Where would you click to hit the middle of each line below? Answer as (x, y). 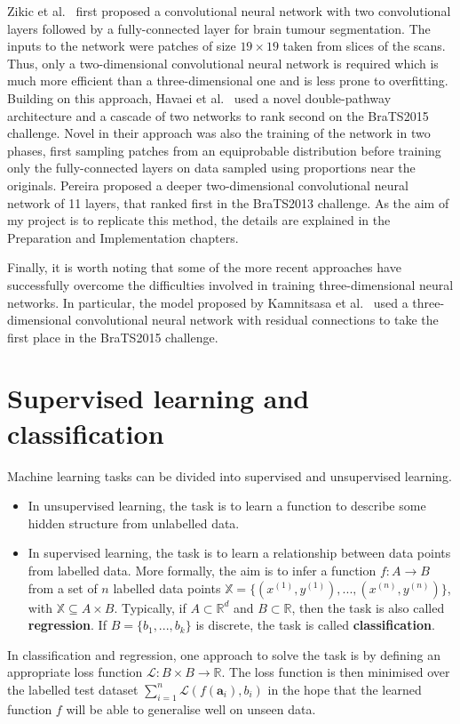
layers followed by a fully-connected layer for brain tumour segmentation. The (219, 28)
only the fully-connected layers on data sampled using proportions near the (211, 168)
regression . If (67, 625)
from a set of (63, 587)
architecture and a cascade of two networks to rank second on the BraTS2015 (218, 115)
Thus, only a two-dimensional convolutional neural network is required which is (223, 63)
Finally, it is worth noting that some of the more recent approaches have (204, 267)
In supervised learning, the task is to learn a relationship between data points (239, 553)
